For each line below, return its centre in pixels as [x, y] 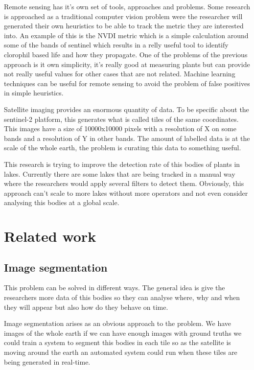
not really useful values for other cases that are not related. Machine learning [120, 74]
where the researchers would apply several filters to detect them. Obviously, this [124, 183]
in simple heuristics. [34, 93]
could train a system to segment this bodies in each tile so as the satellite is [117, 342]
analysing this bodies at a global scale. [62, 202]
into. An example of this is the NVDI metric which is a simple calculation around [126, 35]
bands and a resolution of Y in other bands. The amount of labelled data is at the [127, 138]
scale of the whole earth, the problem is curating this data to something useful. [123, 148]
